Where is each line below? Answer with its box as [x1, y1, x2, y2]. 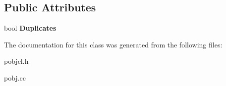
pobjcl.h [4, 56, 29, 66]
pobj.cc [4, 72, 26, 83]
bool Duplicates [4, 23, 56, 33]
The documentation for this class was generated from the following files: [4, 39, 223, 49]
